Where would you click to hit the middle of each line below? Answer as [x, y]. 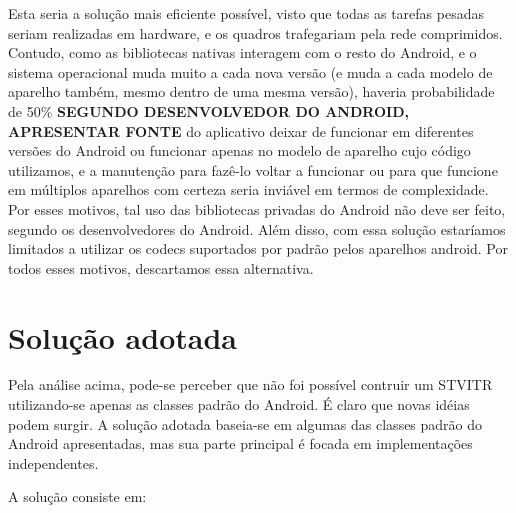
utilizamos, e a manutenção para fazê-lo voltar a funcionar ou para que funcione [253, 169]
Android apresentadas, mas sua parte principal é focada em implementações [240, 443]
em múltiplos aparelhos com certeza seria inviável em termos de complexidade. [248, 189]
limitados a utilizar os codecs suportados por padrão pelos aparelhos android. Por [258, 248]
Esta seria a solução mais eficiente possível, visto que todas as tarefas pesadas [246, 13]
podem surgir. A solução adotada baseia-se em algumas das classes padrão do [245, 423]
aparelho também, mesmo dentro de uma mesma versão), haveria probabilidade [251, 91]
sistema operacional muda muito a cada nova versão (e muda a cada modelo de [250, 71]
